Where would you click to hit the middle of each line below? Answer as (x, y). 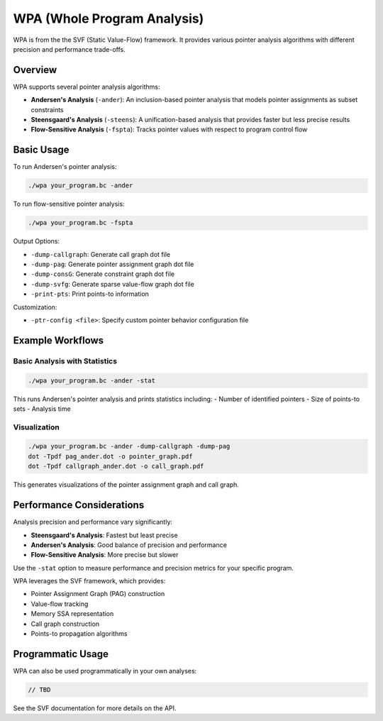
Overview (35, 70)
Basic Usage (41, 150)
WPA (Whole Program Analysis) (109, 18)
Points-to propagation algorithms (79, 634)
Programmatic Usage (61, 654)
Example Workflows (59, 340)
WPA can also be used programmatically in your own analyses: (105, 671)
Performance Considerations (79, 505)
